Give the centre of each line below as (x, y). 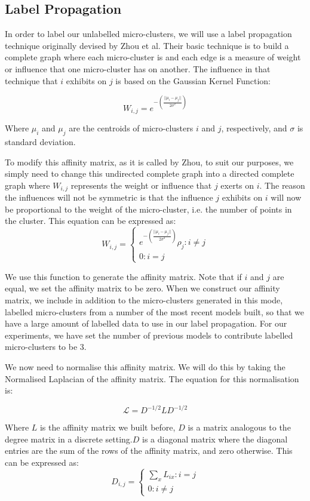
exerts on (237, 185)
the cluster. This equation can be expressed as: (90, 221)
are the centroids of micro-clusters (131, 128)
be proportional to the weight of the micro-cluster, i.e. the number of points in (148, 209)
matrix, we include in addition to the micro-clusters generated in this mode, (144, 300)
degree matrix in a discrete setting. (69, 439)
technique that (31, 80)
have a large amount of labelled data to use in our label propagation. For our (146, 323)
